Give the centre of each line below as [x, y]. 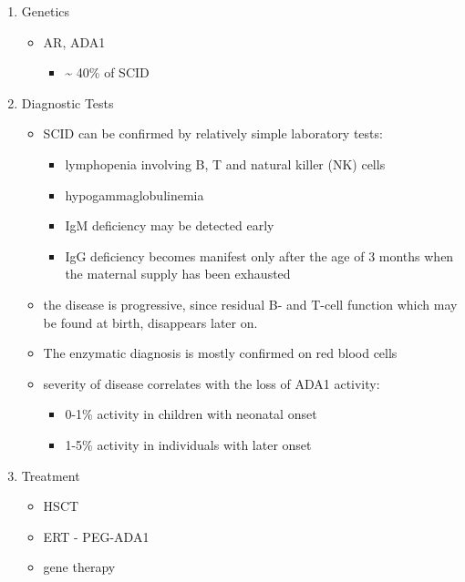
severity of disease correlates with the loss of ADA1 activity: [212, 383]
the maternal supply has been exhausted [178, 274]
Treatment [51, 475]
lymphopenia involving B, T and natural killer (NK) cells [225, 163]
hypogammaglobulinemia [134, 194]
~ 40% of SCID [107, 72]
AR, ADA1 [74, 41]
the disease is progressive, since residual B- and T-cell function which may [250, 304]
